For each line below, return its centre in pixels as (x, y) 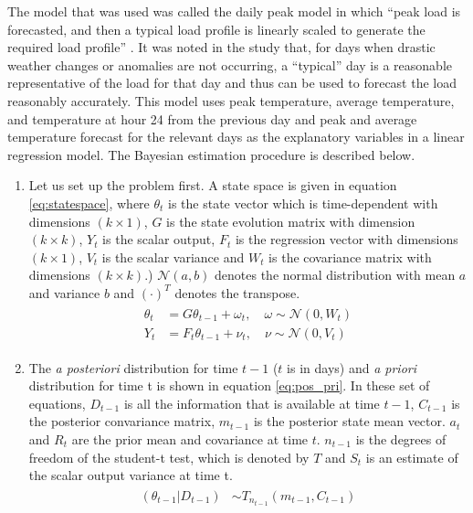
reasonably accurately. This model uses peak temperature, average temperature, (231, 100)
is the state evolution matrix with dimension (291, 221)
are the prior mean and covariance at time (190, 438)
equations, (57, 403)
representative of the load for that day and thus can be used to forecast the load (232, 83)
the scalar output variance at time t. (131, 475)
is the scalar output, (159, 239)
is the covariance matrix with (350, 256)
